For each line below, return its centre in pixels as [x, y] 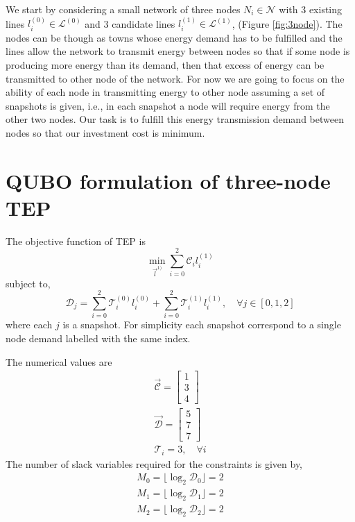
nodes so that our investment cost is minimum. [105, 132]
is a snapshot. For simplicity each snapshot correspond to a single [202, 325]
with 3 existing [311, 9]
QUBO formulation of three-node [168, 180]
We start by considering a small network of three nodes [123, 9]
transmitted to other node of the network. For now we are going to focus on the [175, 78]
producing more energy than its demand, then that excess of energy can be [165, 65]
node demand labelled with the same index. [98, 338]
